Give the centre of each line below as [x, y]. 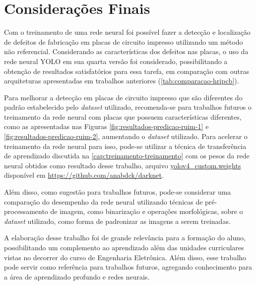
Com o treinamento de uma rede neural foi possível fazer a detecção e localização [127, 32]
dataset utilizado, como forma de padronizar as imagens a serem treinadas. [117, 221]
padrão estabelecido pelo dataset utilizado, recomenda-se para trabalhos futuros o [128, 107]
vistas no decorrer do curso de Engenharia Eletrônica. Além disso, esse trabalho [125, 257]
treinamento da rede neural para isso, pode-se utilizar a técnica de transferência [125, 146]
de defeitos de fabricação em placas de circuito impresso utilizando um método [124, 41]
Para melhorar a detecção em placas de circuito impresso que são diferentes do [123, 97]
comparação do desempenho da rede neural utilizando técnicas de [103, 201]
